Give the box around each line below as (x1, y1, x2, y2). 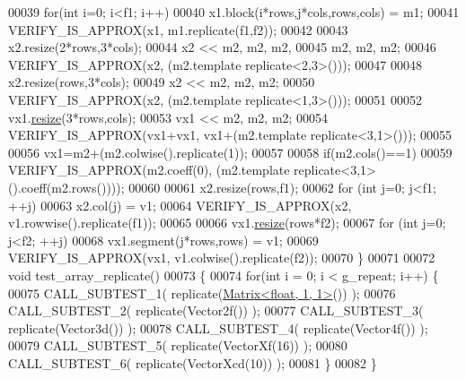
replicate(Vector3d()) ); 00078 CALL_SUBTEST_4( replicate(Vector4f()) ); (8, 318, 428, 337)
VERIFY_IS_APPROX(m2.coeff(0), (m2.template (8, 160, 290, 179)
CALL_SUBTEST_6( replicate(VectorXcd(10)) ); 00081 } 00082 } (8, 353, 377, 372)
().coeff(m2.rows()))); (8, 177, 125, 196)
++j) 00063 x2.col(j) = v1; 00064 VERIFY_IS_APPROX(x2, (8, 195, 352, 214)
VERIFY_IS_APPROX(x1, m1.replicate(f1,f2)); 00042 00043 (8, 20, 348, 39)
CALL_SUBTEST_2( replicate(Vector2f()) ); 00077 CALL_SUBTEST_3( (8, 301, 424, 320)
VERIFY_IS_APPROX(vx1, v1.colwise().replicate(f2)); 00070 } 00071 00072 (8, 248, 435, 267)
